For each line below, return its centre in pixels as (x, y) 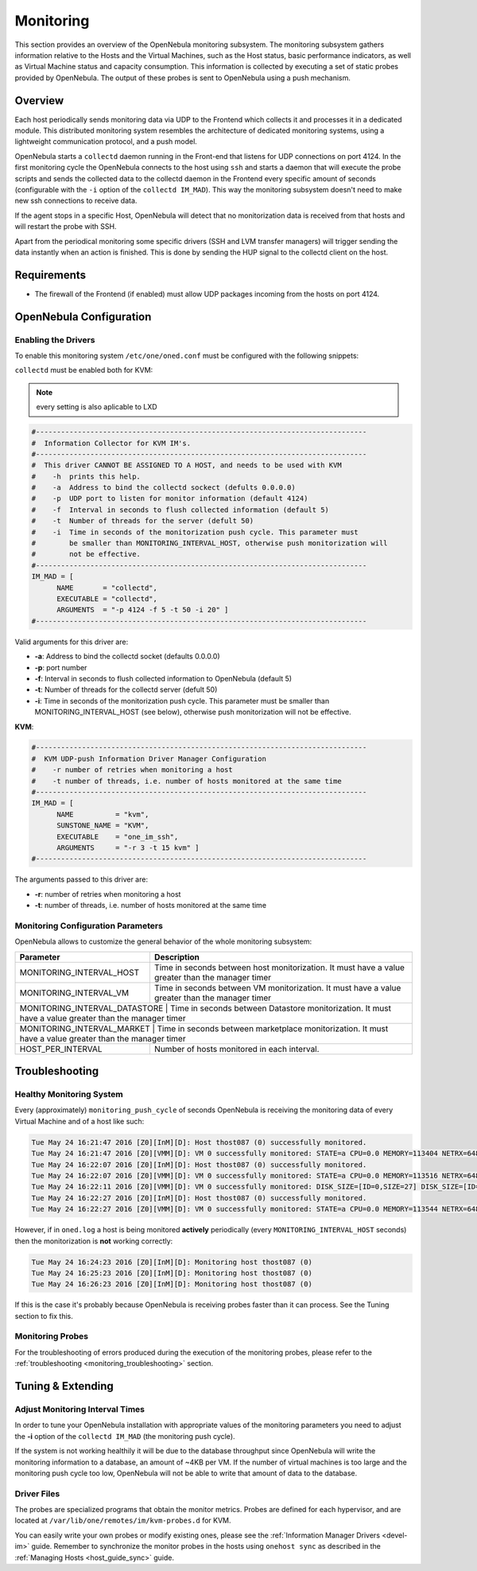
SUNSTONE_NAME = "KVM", (103, 826)
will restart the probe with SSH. (66, 227)
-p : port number (61, 667)
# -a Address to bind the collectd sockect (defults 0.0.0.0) (163, 488)
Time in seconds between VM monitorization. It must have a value (277, 987)
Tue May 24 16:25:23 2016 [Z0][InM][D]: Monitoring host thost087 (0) (172, 1273)
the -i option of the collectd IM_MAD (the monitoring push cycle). (125, 1436)
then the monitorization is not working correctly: (94, 1241)
